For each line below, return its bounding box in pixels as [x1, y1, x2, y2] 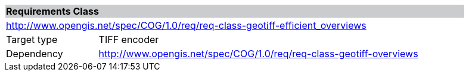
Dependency [6, 48, 63, 60]
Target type [6, 34, 58, 45]
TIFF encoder [98, 34, 159, 45]
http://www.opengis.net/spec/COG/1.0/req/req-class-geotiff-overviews [98, 48, 418, 60]
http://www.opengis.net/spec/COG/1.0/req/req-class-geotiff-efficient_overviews [6, 19, 366, 31]
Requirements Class [6, 5, 99, 17]
